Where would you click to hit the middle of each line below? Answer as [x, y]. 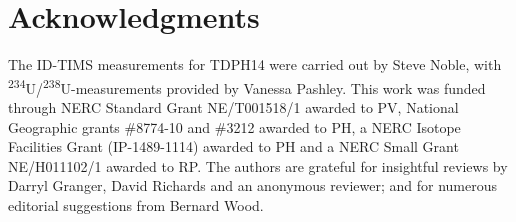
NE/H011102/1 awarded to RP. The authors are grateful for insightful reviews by [258, 165]
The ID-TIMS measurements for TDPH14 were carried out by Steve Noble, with [255, 64]
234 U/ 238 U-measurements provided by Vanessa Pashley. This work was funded [247, 86]
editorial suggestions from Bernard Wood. [136, 204]
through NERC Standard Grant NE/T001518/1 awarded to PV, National [233, 106]
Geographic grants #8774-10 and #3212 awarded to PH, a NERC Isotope [234, 126]
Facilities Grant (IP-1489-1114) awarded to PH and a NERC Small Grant [233, 146]
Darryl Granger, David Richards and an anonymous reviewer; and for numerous [252, 185]
